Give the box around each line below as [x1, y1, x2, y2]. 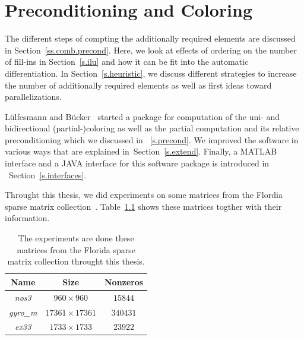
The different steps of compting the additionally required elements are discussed [5, 32, 296, 45]
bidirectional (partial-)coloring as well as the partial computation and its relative [5, 122, 299, 134]
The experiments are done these [18, 232, 134, 244]
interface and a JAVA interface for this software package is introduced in [5, 157, 270, 169]
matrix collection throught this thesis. [7, 255, 145, 267]
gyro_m [9, 306, 37, 318]
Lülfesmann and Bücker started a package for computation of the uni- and [5, 110, 280, 122]
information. [5, 212, 50, 224]
